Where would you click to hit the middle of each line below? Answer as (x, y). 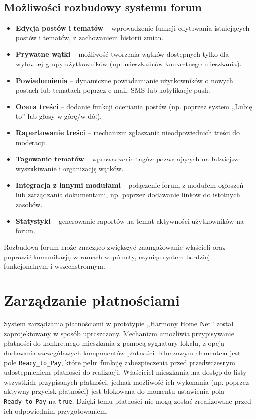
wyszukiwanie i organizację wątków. (69, 168)
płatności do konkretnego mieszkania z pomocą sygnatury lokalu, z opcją (114, 343)
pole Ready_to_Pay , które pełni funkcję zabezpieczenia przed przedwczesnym (120, 362)
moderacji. (31, 142)
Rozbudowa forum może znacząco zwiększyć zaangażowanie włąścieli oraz (115, 247)
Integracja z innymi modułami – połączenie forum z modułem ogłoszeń (129, 185)
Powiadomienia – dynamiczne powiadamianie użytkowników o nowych (124, 80)
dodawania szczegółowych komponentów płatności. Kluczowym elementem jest (122, 352)
